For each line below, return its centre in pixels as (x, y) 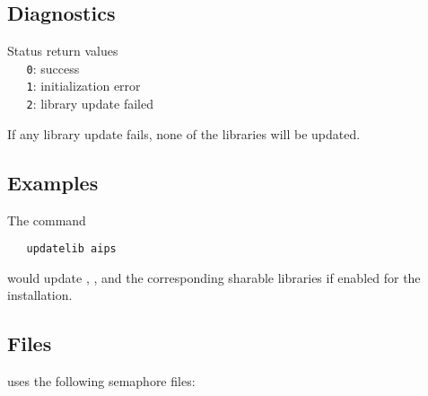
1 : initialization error (83, 86)
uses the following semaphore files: (101, 381)
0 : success (53, 68)
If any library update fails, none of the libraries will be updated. (184, 133)
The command (47, 220)
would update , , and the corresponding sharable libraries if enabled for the (214, 277)
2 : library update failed (90, 104)
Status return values (63, 51)
